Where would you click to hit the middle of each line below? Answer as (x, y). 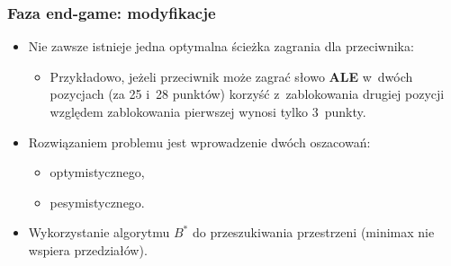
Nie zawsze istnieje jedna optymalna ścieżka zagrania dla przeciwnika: (221, 46)
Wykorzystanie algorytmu (99, 232)
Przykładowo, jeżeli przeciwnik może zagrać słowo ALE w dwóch (231, 76)
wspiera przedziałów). (88, 249)
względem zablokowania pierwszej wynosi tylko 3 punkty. (208, 111)
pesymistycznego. (97, 202)
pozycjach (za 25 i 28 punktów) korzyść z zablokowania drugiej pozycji (247, 94)
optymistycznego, (97, 172)
